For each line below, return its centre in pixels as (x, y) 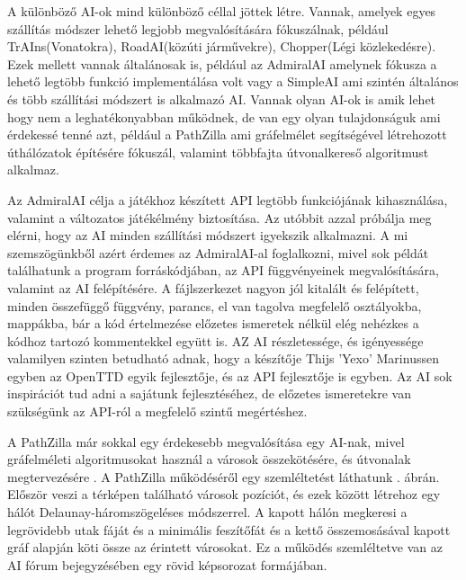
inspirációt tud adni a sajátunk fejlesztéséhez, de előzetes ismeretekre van (209, 393)
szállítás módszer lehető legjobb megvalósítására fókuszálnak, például (198, 28)
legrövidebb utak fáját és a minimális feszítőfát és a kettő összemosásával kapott (229, 529)
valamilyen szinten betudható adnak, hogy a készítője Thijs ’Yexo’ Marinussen (223, 358)
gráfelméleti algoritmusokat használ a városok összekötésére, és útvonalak (209, 459)
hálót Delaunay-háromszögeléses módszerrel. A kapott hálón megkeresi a (207, 512)
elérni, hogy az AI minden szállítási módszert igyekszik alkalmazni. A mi (208, 235)
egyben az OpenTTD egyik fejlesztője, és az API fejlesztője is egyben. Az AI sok (230, 375)
